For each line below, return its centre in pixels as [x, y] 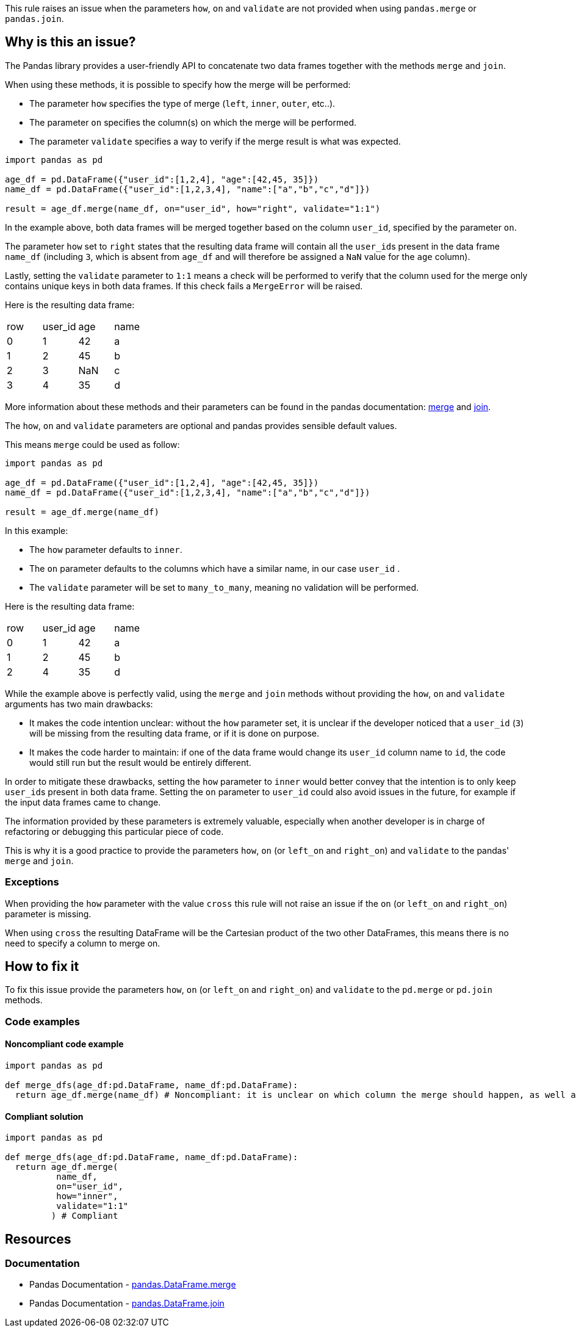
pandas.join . [34, 19]
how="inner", [87, 1196]
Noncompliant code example [64, 1044]
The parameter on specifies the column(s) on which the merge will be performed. [193, 122]
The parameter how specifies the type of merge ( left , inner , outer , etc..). [182, 103]
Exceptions [32, 882]
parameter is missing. [48, 914]
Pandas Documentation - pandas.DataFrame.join [127, 1304]
